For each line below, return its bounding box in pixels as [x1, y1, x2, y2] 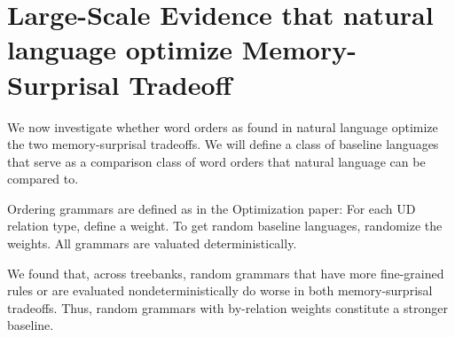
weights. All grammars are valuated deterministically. [7, 234, 297, 253]
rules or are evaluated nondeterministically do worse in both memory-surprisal [7, 281, 433, 300]
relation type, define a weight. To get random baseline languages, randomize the [7, 216, 443, 235]
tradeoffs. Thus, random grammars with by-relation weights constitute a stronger [7, 298, 448, 317]
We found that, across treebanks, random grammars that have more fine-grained [7, 263, 444, 282]
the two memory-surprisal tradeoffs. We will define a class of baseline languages [7, 135, 439, 153]
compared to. [7, 169, 79, 188]
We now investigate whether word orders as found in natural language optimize [7, 117, 438, 136]
